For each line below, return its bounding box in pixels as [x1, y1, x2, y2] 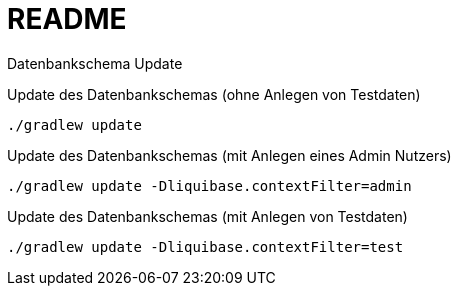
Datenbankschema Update [7, 54, 183, 72]
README [7, 2, 127, 36]
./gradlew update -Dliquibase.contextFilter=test [7, 238, 404, 255]
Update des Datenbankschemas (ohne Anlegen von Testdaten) [7, 85, 421, 103]
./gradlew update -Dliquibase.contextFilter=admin [7, 177, 412, 194]
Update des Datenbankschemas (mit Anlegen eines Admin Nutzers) [7, 146, 452, 164]
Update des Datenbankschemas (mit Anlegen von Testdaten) [7, 207, 408, 225]
